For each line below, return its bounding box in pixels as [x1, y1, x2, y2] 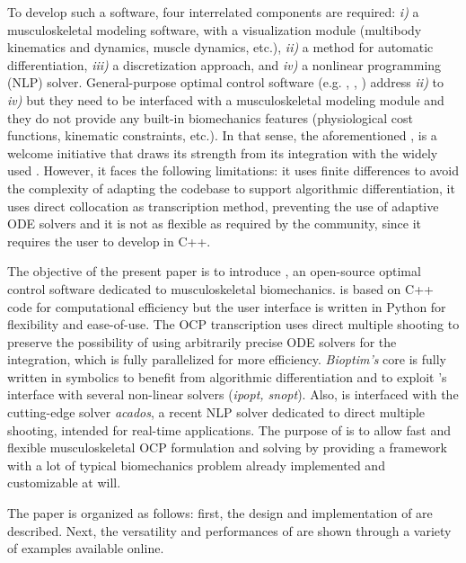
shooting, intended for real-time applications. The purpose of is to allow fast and [7, 420, 452, 439]
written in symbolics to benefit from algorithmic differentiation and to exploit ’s [7, 367, 447, 386]
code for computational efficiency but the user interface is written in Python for [7, 297, 446, 316]
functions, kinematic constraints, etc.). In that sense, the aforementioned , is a [7, 126, 437, 145]
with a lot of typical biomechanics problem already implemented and [7, 455, 385, 474]
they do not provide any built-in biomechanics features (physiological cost [7, 108, 413, 127]
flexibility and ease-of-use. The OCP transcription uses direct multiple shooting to [7, 315, 460, 334]
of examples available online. [7, 539, 164, 558]
